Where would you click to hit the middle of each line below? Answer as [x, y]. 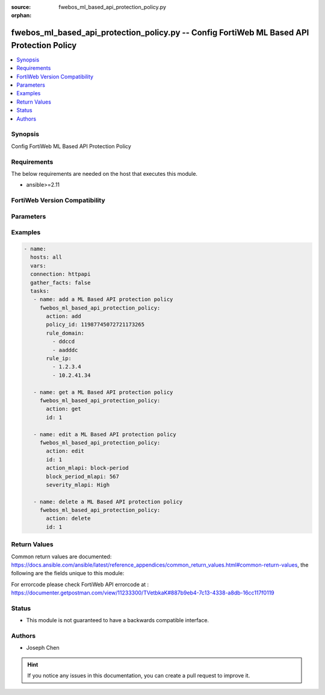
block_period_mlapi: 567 [83, 476]
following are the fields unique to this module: [68, 573]
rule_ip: [59, 359]
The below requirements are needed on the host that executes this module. [104, 173]
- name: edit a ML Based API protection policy [105, 434]
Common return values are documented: [61, 556]
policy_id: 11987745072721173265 [95, 325]
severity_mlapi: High [78, 485]
